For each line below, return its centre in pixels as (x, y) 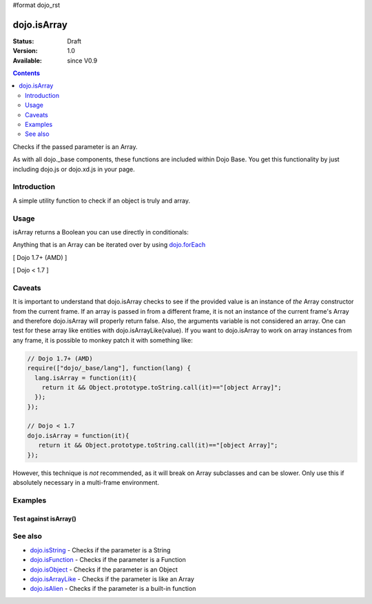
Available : (28, 60)
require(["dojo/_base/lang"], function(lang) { (109, 368)
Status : (23, 41)
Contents (27, 73)
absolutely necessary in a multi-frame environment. (86, 483)
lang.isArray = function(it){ (86, 378)
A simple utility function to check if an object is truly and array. (102, 201)
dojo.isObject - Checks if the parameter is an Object (104, 570)
